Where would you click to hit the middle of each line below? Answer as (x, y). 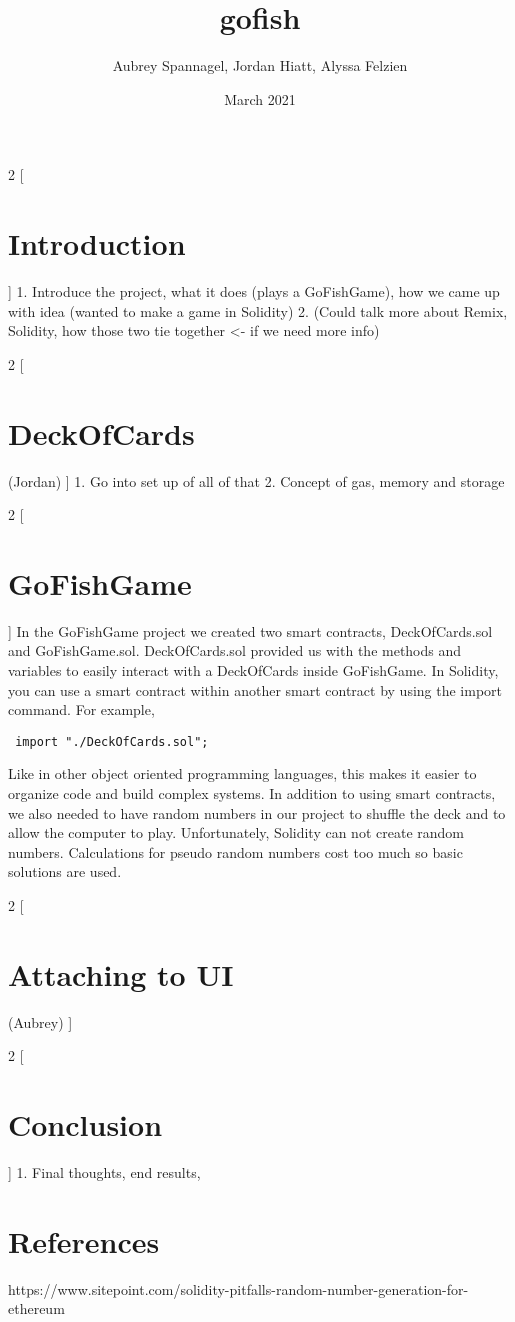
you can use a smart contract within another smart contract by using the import (255, 689)
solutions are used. (65, 871)
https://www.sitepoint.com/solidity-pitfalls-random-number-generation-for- (238, 1288)
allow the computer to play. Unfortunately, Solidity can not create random (236, 832)
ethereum (36, 1308)
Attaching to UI (121, 973)
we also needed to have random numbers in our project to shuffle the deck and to (257, 812)
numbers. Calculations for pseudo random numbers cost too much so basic (235, 851)
